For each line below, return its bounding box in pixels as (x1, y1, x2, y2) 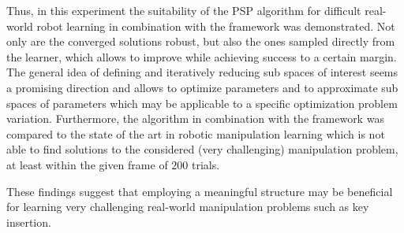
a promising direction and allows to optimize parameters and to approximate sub (6, 79, 398, 95)
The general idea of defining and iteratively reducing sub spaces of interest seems (6, 64, 398, 80)
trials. (191, 156, 220, 172)
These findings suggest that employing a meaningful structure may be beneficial (6, 183, 393, 199)
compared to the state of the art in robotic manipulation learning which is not (6, 125, 385, 142)
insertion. (6, 213, 51, 230)
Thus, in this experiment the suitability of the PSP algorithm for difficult (6, 2, 361, 18)
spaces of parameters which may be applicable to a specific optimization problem (6, 94, 398, 111)
